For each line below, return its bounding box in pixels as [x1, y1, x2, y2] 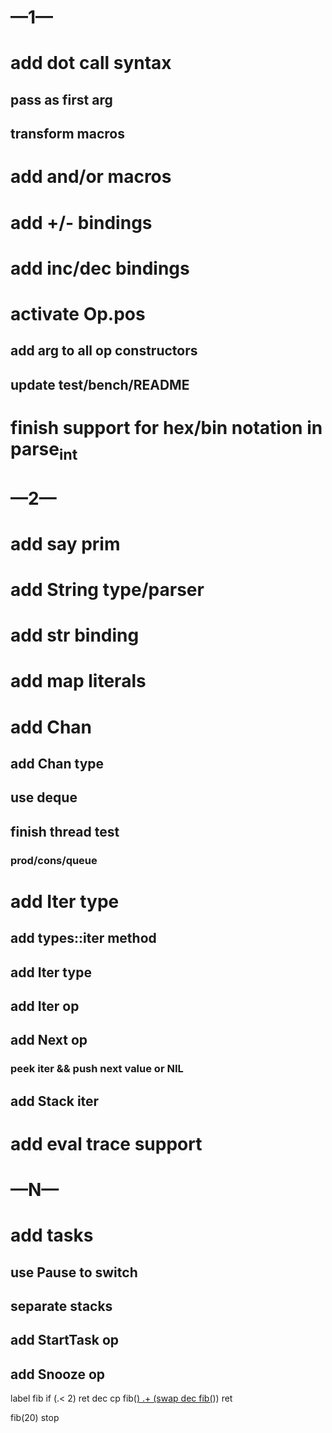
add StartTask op [10, 1332, 120, 1349]
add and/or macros [10, 166, 172, 188]
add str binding [10, 624, 140, 647]
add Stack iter [10, 1092, 100, 1110]
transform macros [10, 126, 126, 143]
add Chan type [10, 755, 105, 772]
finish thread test [10, 823, 120, 840]
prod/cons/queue [10, 853, 98, 867]
